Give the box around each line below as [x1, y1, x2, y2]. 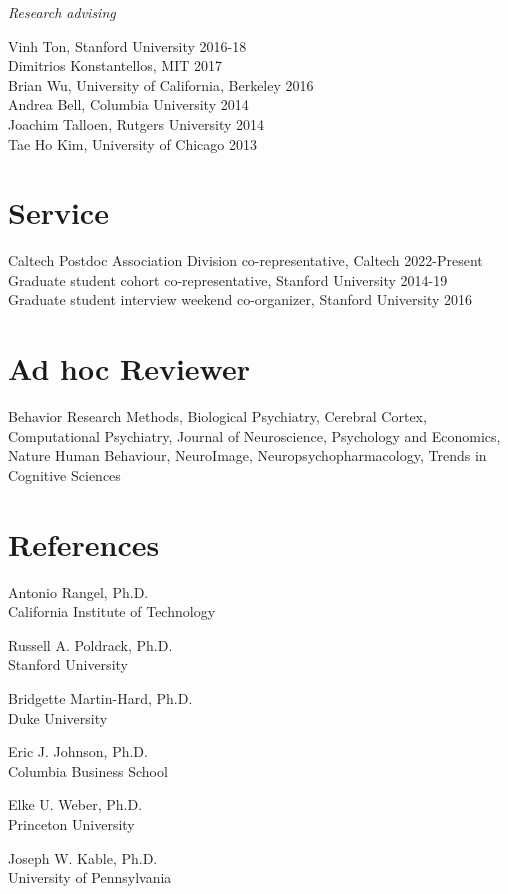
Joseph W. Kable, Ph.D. [8, 847, 158, 868]
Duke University [8, 707, 108, 728]
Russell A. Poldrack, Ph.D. [8, 634, 173, 655]
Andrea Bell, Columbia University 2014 [8, 94, 249, 115]
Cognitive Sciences [8, 464, 121, 485]
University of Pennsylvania [8, 867, 172, 888]
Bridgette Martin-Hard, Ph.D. [8, 688, 193, 709]
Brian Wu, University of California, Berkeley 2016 [8, 74, 314, 95]
